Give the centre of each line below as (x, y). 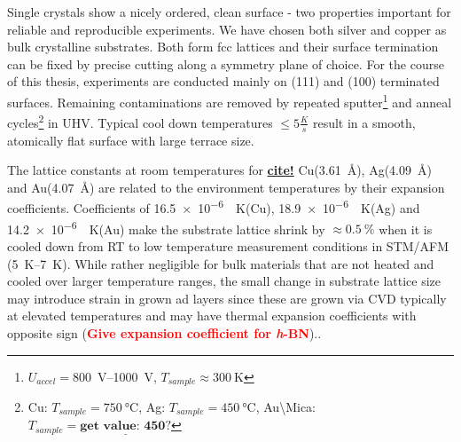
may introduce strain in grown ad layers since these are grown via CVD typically (227, 298)
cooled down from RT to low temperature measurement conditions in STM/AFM (228, 245)
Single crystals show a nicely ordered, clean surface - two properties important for (229, 12)
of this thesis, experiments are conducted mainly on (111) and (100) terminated (223, 81)
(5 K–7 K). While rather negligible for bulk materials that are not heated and (221, 263)
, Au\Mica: (285, 406)
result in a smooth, (364, 122)
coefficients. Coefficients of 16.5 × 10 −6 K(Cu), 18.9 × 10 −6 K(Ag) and (214, 207)
